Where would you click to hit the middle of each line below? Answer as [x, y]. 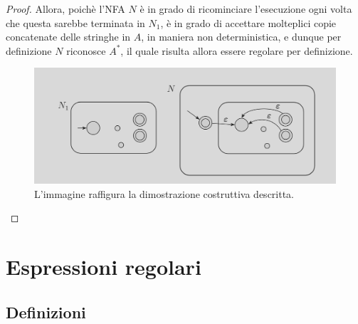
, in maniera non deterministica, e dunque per [241, 37]
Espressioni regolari [104, 267]
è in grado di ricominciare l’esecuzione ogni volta [246, 9]
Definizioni [46, 312]
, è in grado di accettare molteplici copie [248, 22]
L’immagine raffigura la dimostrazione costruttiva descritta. [164, 193]
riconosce [86, 50]
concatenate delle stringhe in [68, 37]
